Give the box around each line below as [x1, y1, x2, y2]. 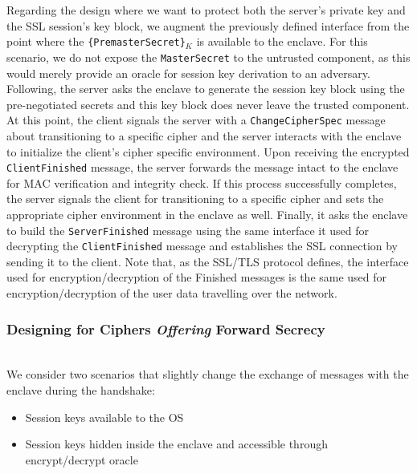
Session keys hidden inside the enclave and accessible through [25, 436, 328, 452]
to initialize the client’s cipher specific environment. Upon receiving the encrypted [6, 143, 410, 160]
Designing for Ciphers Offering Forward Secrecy [6, 318, 325, 338]
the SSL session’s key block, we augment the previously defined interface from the [6, 17, 410, 34]
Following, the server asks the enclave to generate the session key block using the [6, 80, 405, 97]
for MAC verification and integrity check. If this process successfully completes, [6, 174, 397, 191]
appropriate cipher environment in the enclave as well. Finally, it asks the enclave [6, 205, 408, 222]
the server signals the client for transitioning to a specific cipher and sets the [6, 190, 384, 207]
